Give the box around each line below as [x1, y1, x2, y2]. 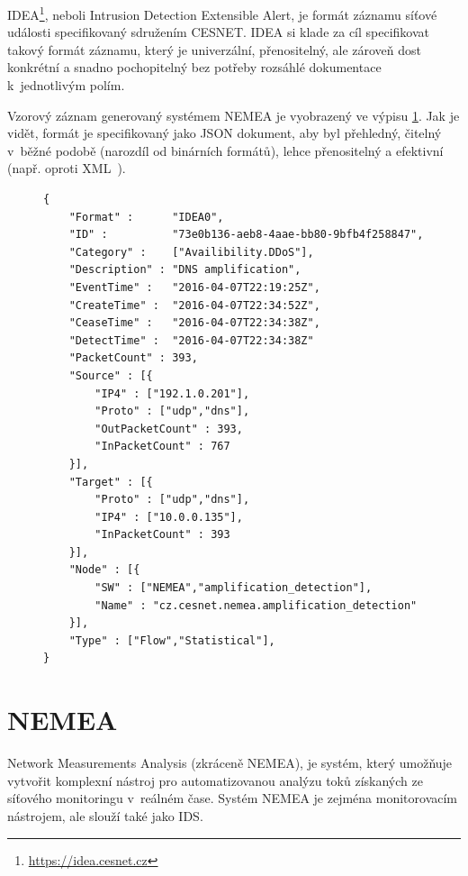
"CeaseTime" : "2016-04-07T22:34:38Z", [68, 316, 320, 330]
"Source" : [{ [68, 369, 153, 382]
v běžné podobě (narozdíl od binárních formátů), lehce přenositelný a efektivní [7, 141, 444, 160]
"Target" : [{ [68, 475, 153, 488]
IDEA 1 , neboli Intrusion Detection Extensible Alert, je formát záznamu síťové [7, 3, 437, 23]
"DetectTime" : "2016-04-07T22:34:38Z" [68, 333, 314, 347]
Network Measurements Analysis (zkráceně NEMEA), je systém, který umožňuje [7, 753, 453, 772]
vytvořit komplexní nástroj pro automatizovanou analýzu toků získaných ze [7, 771, 423, 789]
